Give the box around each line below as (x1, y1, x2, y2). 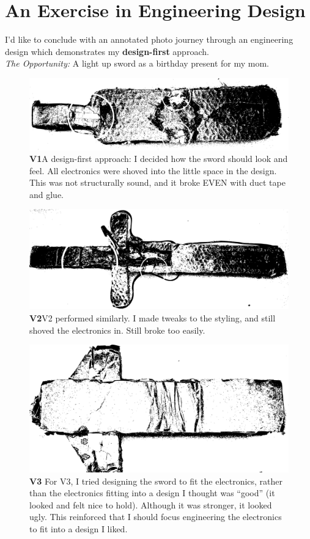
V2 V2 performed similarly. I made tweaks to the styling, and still (29, 312, 276, 324)
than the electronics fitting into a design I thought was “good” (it (29, 486, 275, 499)
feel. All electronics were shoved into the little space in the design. (29, 164, 277, 177)
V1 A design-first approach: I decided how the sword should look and (29, 152, 288, 165)
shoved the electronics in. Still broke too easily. (29, 323, 205, 336)
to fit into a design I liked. (29, 522, 128, 535)
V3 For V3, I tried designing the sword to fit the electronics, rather (29, 474, 283, 487)
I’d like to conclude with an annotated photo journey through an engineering (5, 33, 293, 46)
